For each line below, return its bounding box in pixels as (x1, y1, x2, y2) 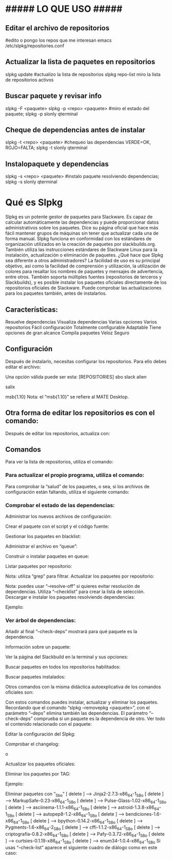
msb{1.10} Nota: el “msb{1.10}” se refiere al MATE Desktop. (5, 393, 129, 400)
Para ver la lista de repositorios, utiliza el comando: (5, 459, 113, 465)
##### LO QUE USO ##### (5, 3, 123, 15)
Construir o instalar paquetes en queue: (5, 553, 89, 560)
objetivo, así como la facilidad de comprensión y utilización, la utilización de (5, 263, 166, 269)
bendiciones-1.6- (125, 811, 162, 817)
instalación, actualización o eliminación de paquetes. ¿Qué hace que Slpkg (5, 252, 163, 258)
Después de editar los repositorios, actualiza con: (5, 430, 110, 436)
